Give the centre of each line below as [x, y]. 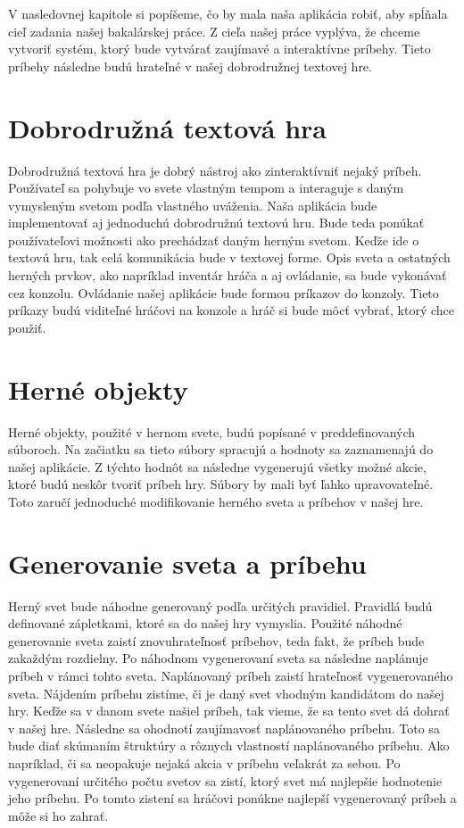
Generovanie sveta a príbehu [187, 563]
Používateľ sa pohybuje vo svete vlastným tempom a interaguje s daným [206, 188]
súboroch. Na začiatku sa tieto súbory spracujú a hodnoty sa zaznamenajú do [221, 449]
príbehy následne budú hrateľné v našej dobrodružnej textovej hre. [190, 66]
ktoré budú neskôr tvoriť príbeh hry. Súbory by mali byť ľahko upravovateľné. [221, 484]
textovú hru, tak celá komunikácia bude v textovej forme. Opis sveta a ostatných [229, 257]
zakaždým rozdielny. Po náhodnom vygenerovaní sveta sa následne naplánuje [218, 658]
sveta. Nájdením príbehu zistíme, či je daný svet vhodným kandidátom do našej [226, 693]
